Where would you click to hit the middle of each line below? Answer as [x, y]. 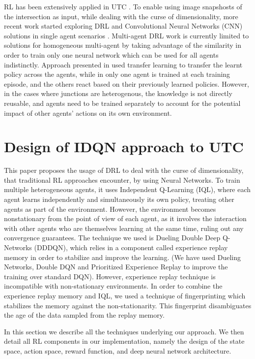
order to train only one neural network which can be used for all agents [111, 54]
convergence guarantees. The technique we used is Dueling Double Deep [112, 238]
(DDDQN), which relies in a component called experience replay [131, 247]
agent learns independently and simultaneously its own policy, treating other [119, 199]
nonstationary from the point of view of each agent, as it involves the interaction [125, 218]
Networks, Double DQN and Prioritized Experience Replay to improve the [116, 267]
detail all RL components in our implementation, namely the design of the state [124, 341]
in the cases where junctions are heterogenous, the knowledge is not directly [118, 93]
